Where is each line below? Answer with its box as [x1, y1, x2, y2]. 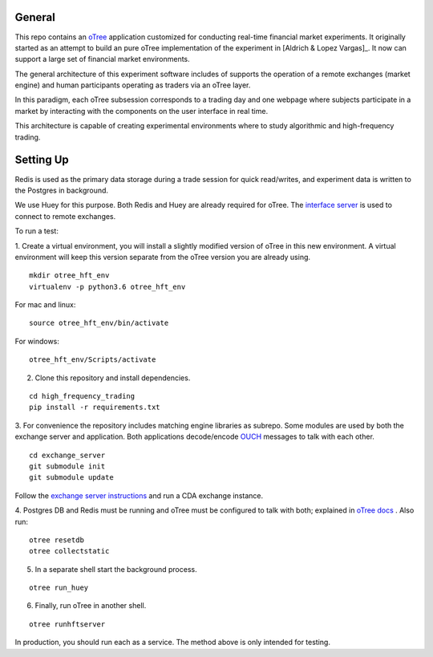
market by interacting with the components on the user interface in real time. [14, 106, 269, 116]
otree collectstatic [29, 546, 110, 556]
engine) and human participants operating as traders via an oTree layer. [14, 80, 251, 90]
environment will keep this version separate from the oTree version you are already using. [14, 252, 311, 262]
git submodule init [29, 461, 106, 471]
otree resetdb [29, 535, 84, 545]
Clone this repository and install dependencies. [34, 373, 191, 383]
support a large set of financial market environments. [14, 55, 190, 64]
